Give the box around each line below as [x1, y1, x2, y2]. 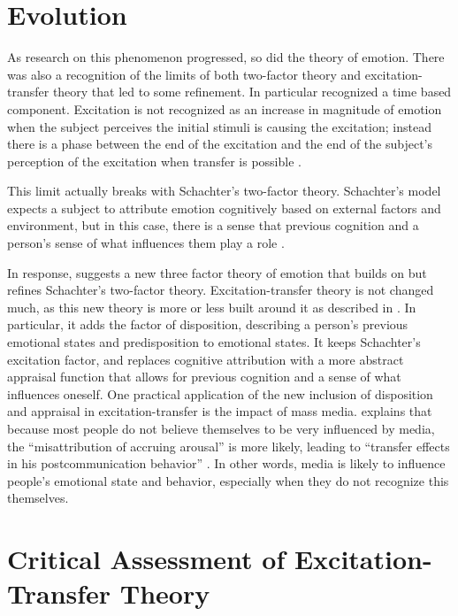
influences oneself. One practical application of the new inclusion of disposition [7, 384, 433, 403]
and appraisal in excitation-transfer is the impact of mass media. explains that [7, 402, 432, 420]
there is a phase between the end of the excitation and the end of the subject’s [7, 135, 432, 153]
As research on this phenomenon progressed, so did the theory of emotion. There [7, 48, 445, 66]
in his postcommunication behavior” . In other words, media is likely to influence [7, 454, 446, 473]
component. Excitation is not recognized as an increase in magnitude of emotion [7, 99, 442, 118]
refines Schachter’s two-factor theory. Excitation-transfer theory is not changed [7, 281, 434, 299]
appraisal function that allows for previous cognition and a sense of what [7, 367, 401, 386]
